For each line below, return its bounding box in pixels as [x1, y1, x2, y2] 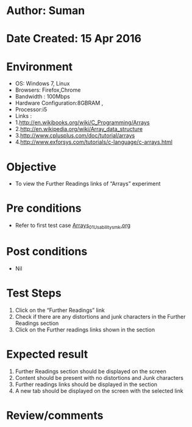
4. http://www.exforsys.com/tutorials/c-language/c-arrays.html [15, 138, 172, 146]
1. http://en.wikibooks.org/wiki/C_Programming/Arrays [15, 119, 150, 126]
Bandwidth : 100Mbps [15, 93, 70, 100]
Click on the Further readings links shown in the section [15, 325, 155, 333]
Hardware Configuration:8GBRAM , [15, 99, 104, 107]
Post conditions [6, 245, 88, 259]
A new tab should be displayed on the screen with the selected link [15, 387, 184, 395]
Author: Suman [6, 4, 85, 18]
